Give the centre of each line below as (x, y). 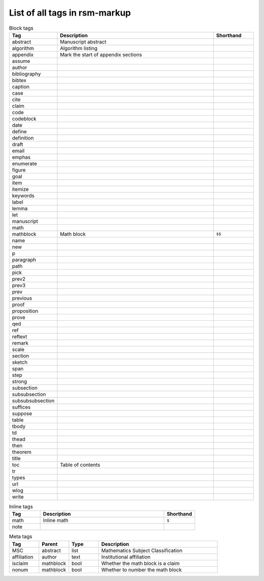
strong (20, 381)
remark (20, 343)
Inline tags (21, 507)
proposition (25, 311)
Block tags (21, 28)
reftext (20, 336)
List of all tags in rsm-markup (70, 13)
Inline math (56, 520)
